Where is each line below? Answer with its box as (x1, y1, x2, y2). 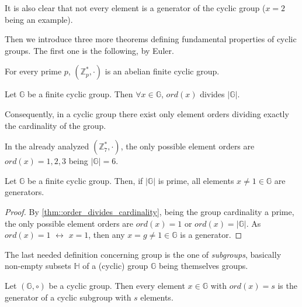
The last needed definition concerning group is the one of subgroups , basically (5, 248, 282, 260)
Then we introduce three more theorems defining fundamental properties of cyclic (5, 33, 297, 45)
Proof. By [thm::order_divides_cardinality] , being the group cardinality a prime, (5, 205, 294, 217)
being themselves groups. (158, 260, 248, 272)
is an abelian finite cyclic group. (105, 65, 220, 77)
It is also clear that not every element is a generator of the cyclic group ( (5, 2, 266, 13)
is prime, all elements (158, 174, 234, 186)
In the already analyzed (5, 140, 89, 152)
